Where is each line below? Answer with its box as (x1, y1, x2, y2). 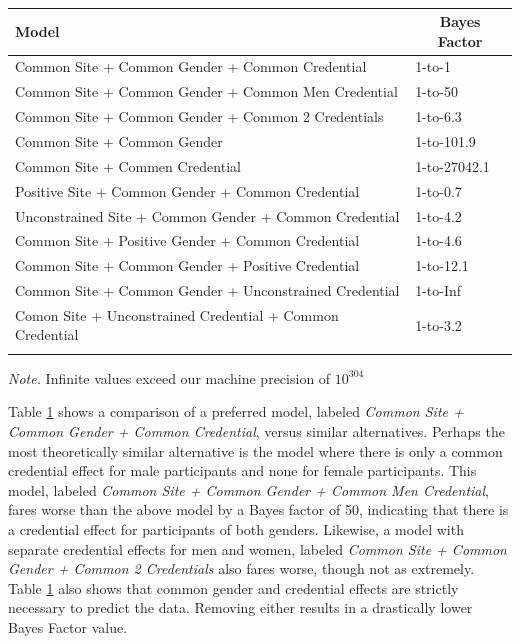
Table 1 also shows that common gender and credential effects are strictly (8, 577, 459, 598)
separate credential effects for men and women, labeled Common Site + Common (8, 538, 507, 559)
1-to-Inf (415, 280, 462, 301)
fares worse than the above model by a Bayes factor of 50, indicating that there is (8, 499, 509, 520)
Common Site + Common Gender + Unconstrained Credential (15, 280, 400, 301)
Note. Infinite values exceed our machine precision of (8, 367, 331, 388)
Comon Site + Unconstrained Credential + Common (15, 304, 339, 325)
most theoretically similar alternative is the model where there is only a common (8, 440, 503, 461)
